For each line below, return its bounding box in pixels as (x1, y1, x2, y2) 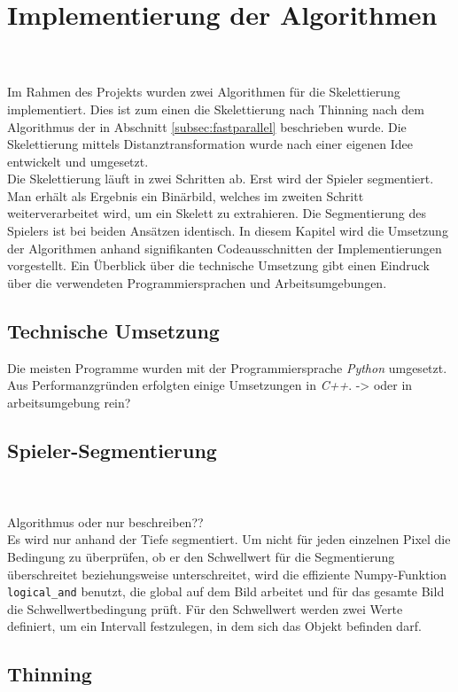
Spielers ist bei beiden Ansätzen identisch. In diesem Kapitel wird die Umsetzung (7, 222, 448, 240)
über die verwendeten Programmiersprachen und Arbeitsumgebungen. (7, 273, 387, 292)
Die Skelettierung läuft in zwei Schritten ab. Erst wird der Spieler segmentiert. (7, 169, 434, 188)
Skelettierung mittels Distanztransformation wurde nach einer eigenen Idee (7, 135, 413, 153)
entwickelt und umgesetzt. (7, 152, 149, 170)
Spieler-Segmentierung (7, 436, 217, 463)
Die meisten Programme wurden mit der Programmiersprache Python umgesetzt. (7, 358, 447, 377)
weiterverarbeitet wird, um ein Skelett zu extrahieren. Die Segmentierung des (7, 204, 427, 222)
